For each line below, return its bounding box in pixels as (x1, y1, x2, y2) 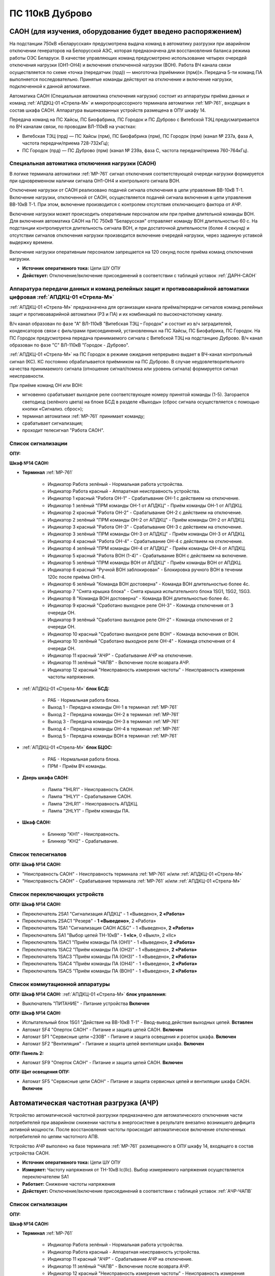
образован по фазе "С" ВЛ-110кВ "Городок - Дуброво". (9, 342, 129, 348)
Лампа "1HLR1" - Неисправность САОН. (47, 786, 134, 792)
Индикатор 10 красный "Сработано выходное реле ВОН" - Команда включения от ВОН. (47, 631, 239, 637)
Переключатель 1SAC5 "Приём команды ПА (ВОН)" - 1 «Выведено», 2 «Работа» (22, 968, 197, 974)
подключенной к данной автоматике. (9, 83, 91, 89)
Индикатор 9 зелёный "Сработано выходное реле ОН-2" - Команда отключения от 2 (47, 617, 233, 623)
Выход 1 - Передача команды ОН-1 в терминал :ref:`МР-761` (47, 704, 178, 710)
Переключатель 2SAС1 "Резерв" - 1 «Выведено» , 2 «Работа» (22, 918, 156, 924)
